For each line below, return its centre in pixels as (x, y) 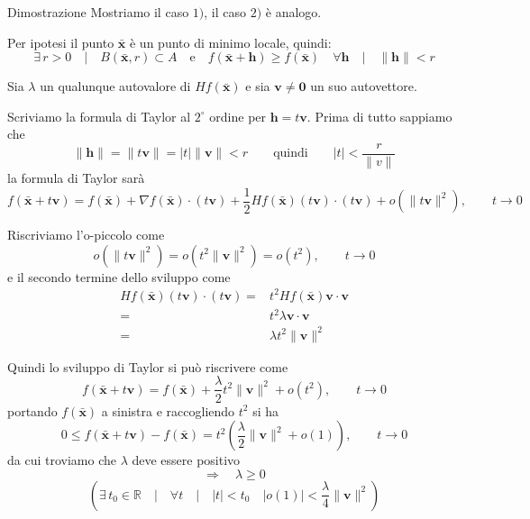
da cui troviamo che (62, 460)
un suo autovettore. (364, 86)
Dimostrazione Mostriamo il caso (98, 12)
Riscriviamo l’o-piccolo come (86, 235)
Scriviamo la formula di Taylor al (99, 116)
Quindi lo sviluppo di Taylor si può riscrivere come (148, 366)
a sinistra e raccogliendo (168, 410)
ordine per (238, 116)
